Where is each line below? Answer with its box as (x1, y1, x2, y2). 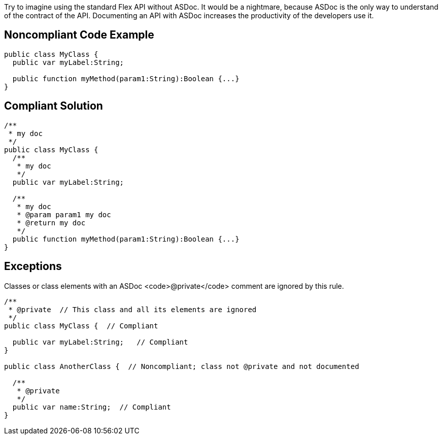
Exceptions (4, 260, 62, 273)
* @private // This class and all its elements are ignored (8, 305, 257, 314)
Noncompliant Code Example (4, 28, 154, 42)
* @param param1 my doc (17, 210, 111, 219)
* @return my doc (17, 218, 86, 227)
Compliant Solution (4, 99, 103, 113)
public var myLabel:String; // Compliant (12, 337, 188, 346)
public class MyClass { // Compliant (4, 321, 158, 330)
